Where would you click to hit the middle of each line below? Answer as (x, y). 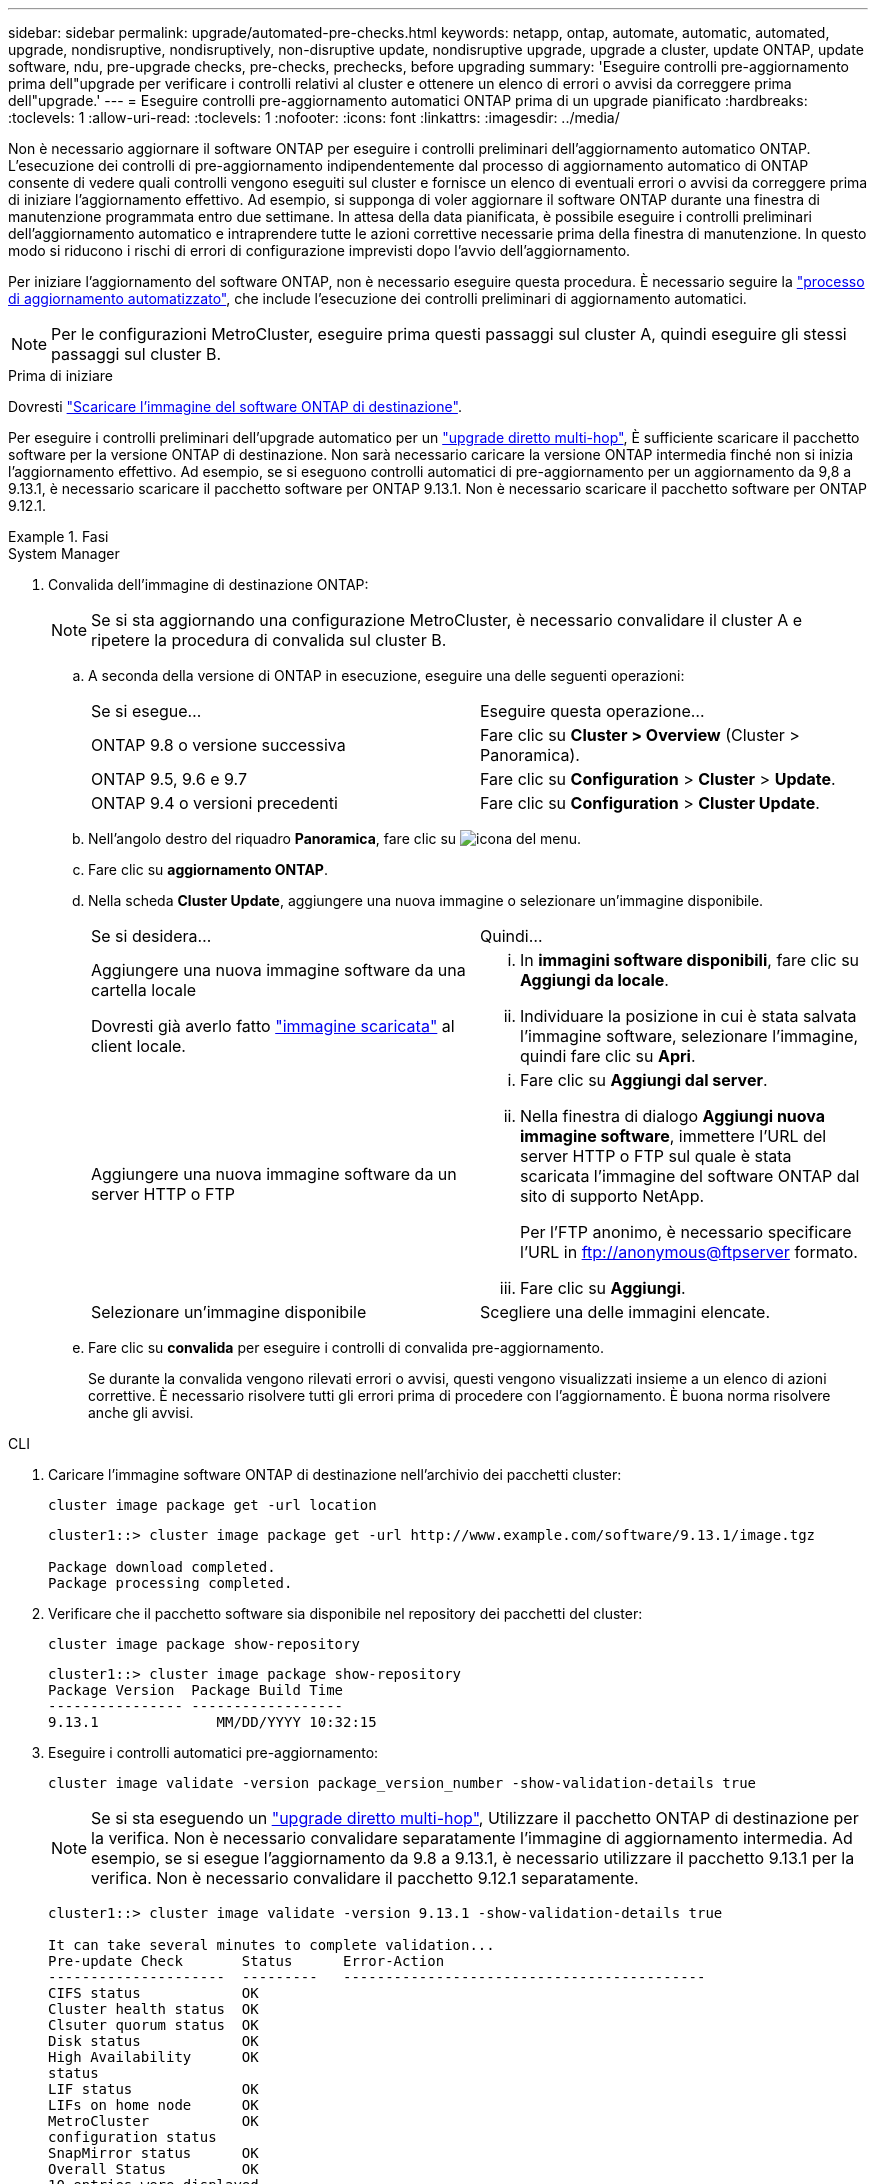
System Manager (64, 553)
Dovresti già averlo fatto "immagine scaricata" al (273, 1026)
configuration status (132, 2137)
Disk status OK (153, 2041)
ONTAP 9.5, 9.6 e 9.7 (169, 779)
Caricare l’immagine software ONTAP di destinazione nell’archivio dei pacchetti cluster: (335, 1474)
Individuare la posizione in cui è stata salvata (688, 1016)
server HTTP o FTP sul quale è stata (656, 1156)
